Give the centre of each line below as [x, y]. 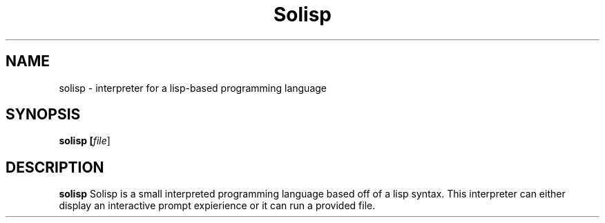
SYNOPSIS [43, 115]
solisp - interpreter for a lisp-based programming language [193, 88]
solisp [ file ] [85, 141]
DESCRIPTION [55, 167]
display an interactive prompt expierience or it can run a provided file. [217, 206]
